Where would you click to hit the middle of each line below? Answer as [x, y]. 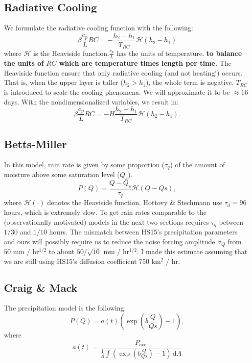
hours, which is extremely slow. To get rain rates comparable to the [105, 212]
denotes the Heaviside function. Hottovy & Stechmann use [135, 202]
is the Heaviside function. [71, 53]
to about [62, 251]
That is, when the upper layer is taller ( [64, 82]
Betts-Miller [35, 144]
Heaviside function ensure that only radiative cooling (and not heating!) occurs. [123, 72]
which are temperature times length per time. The [145, 63]
